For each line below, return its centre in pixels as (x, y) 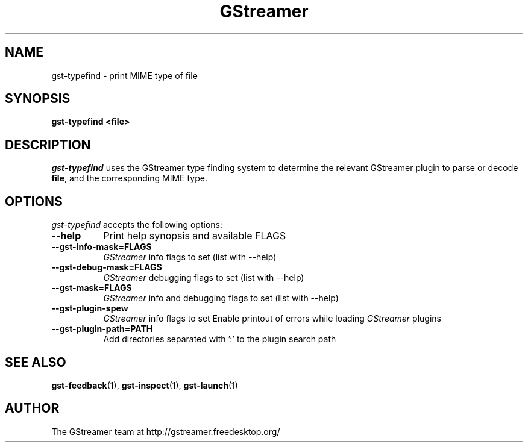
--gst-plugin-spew (90, 308)
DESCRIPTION (48, 145)
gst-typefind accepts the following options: (137, 225)
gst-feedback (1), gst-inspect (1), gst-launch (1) (145, 385)
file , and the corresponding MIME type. (129, 178)
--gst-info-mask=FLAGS (102, 247)
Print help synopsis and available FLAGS (195, 236)
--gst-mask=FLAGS (92, 288)
